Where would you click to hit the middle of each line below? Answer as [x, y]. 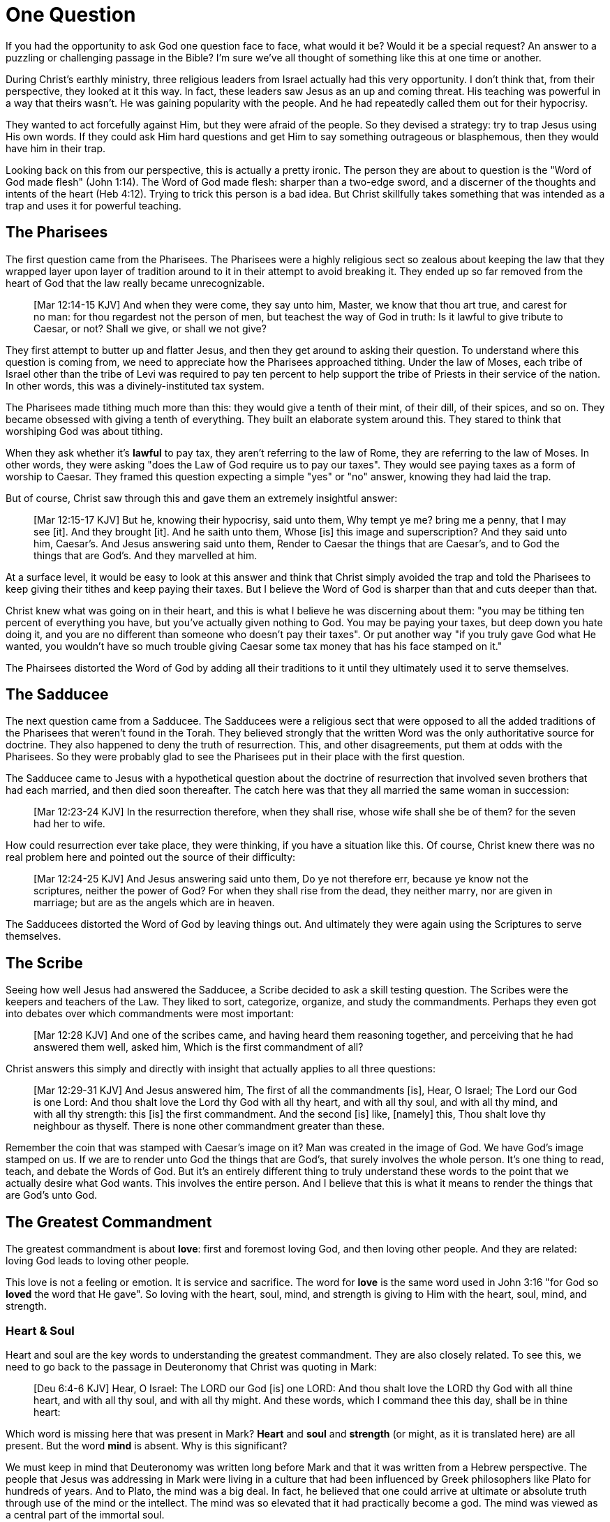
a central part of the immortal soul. [85, 1514]
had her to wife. [69, 824]
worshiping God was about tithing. [84, 431]
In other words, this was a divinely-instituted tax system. [135, 385]
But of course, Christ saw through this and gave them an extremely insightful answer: [202, 498]
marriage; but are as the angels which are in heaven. [154, 903]
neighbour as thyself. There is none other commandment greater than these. [209, 1126]
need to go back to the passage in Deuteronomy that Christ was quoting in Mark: [191, 1366]
